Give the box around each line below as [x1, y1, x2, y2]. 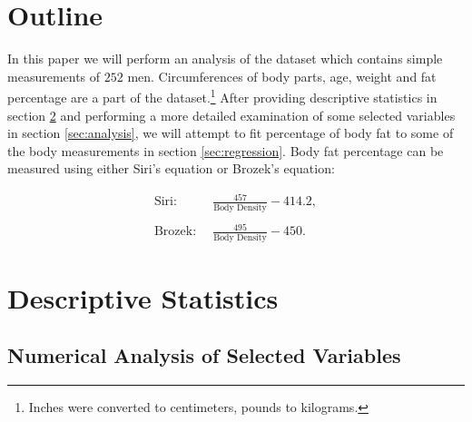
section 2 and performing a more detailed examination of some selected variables [7, 105, 456, 124]
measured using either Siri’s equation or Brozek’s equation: [7, 159, 335, 178]
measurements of [7, 66, 101, 85]
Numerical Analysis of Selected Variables [7, 341, 401, 369]
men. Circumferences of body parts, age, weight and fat [127, 66, 437, 85]
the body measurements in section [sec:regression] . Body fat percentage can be [7, 141, 444, 160]
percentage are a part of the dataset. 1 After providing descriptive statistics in [7, 85, 438, 106]
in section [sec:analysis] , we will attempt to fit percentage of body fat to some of [7, 123, 454, 142]
